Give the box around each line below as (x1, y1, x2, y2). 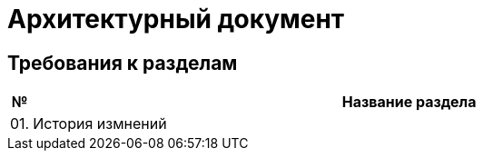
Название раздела (341, 93, 477, 112)
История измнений (33, 114, 167, 133)
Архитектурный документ (7, 4, 345, 35)
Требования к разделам (7, 51, 238, 74)
